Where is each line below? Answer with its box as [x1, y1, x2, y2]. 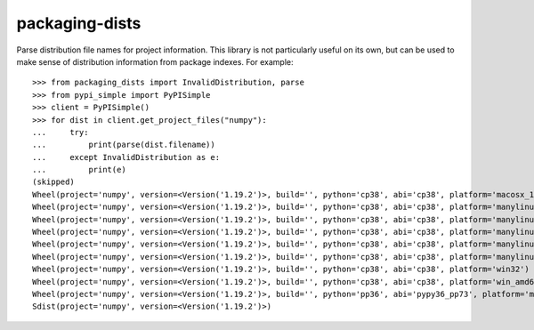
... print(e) [32, 165, 126, 175]
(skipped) [32, 177, 75, 187]
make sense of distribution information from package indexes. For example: [16, 56, 294, 67]
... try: [32, 127, 89, 137]
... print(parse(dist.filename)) [32, 140, 215, 150]
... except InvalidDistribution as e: [32, 152, 221, 162]
